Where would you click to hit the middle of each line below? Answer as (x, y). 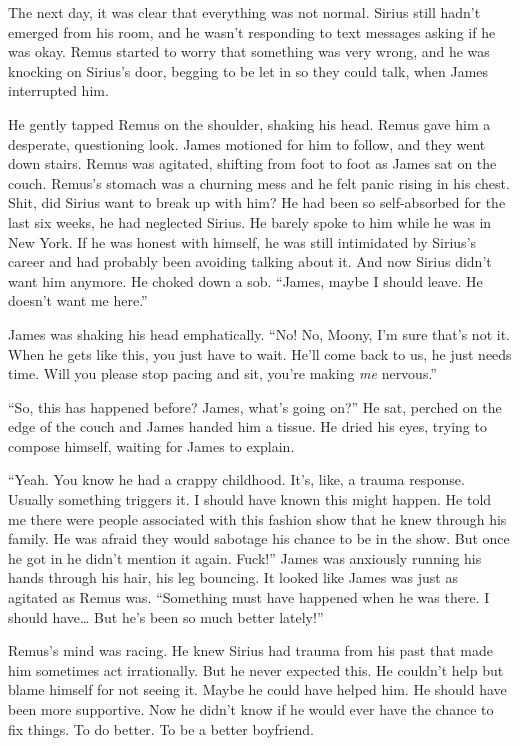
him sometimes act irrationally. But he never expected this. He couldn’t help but (256, 669)
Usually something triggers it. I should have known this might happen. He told (250, 499)
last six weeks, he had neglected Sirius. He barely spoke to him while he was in (250, 221)
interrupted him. (58, 90)
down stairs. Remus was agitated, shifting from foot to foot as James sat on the (252, 163)
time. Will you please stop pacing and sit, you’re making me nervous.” (222, 373)
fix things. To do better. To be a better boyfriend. (161, 728)
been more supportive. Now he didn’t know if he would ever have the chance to (251, 709)
